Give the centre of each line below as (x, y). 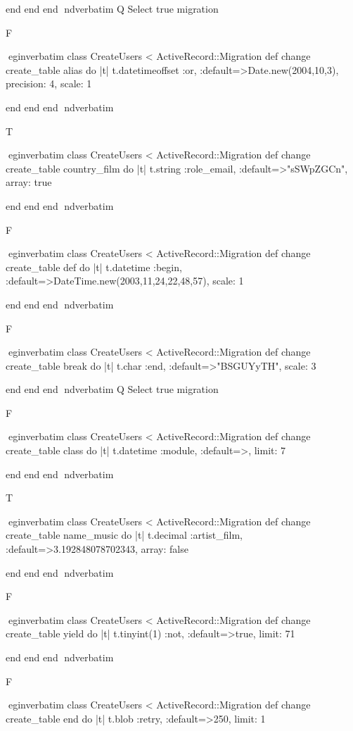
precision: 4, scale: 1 (49, 83)
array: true (29, 182)
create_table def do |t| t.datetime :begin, (94, 267)
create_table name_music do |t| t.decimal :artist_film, (124, 535)
